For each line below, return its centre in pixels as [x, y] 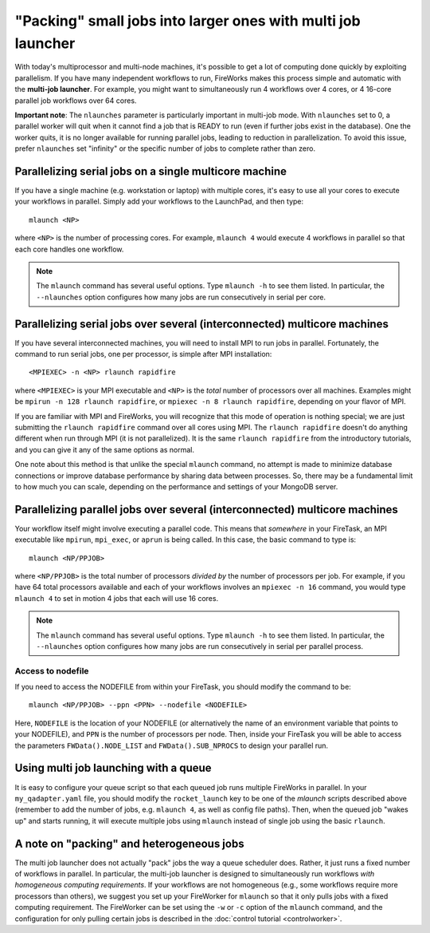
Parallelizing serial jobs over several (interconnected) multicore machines [202, 324]
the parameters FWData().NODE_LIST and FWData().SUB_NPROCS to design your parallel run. [172, 745]
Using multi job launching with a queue [113, 768]
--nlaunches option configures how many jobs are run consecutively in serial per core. [181, 297]
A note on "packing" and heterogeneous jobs [129, 843]
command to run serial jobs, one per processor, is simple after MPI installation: [143, 354]
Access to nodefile [52, 670]
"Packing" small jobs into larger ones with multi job [188, 21]
